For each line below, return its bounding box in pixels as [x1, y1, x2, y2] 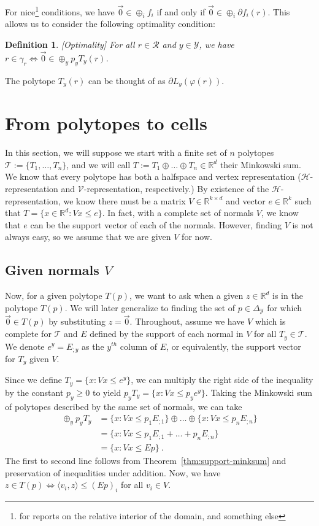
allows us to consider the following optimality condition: [5, 17, 215, 30]
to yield [92, 385, 121, 398]
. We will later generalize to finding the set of [64, 301, 236, 314]
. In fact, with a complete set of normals [102, 206, 254, 219]
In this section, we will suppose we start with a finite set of [5, 146, 227, 159]
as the [81, 339, 104, 352]
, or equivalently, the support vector [166, 339, 301, 352]
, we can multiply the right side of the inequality [131, 373, 313, 386]
